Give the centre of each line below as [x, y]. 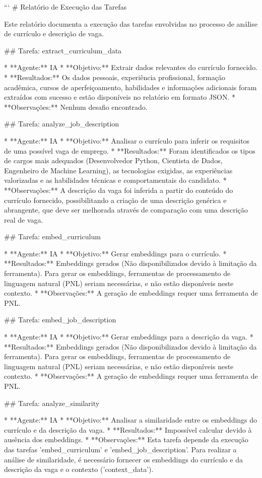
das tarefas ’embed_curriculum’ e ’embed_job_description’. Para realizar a [120, 449]
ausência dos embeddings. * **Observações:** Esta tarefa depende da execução [126, 439]
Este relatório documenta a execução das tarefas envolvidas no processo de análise [131, 23]
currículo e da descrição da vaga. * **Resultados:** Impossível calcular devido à [128, 429]
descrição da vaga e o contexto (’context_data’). [79, 469]
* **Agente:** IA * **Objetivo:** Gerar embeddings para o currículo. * [115, 253]
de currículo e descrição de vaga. [54, 33]
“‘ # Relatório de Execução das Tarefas [65, 7]
